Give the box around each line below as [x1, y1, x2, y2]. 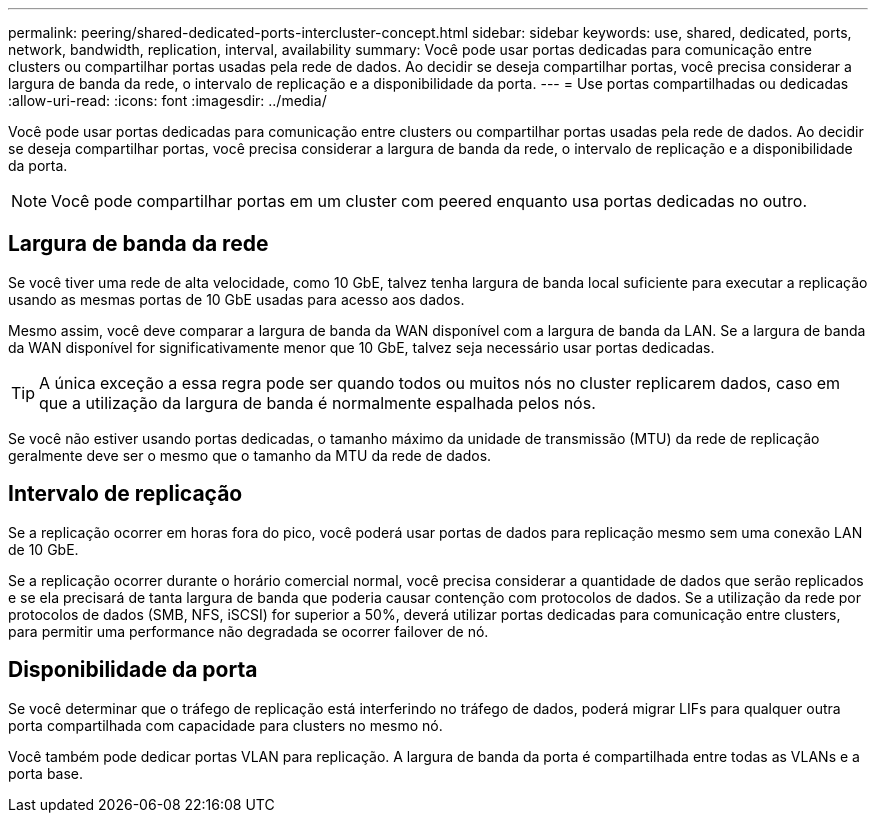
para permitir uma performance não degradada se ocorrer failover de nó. [8, 622, 489, 640]
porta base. [8, 764, 84, 782]
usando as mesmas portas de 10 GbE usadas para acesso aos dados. [8, 290, 465, 308]
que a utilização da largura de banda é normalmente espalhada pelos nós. [39, 392, 596, 413]
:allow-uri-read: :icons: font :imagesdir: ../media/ [8, 92, 327, 109]
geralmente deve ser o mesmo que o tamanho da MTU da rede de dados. [8, 446, 492, 464]
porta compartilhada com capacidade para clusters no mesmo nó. [8, 716, 443, 734]
